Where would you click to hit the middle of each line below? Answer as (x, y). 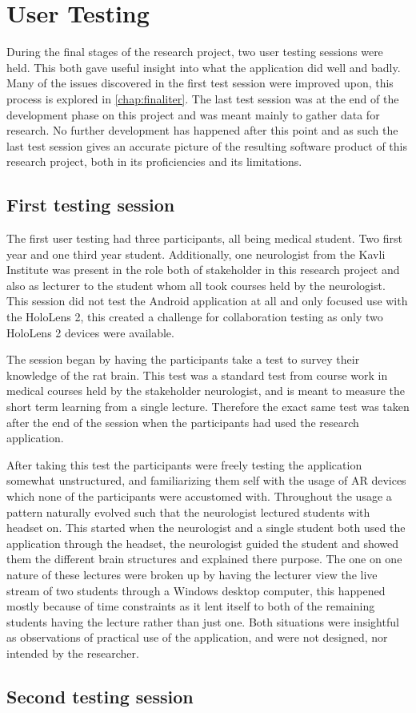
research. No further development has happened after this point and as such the (202, 130)
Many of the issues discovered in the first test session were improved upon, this (200, 83)
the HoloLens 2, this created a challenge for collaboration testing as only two (195, 317)
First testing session (91, 205)
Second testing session (100, 696)
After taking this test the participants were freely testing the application (184, 464)
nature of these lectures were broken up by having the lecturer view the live (192, 574)
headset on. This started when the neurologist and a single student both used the (206, 528)
